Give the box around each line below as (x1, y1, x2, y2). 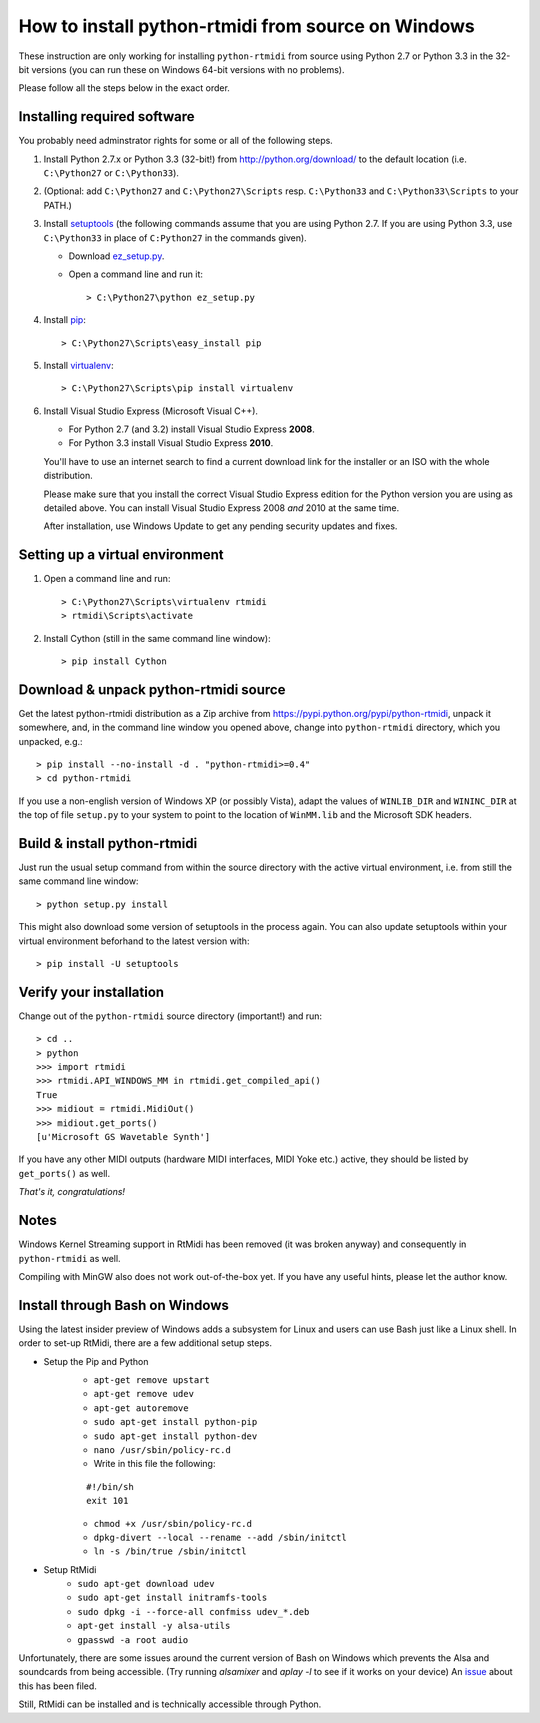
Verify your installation (18, 983, 165, 1000)
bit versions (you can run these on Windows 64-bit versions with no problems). (18, 63, 345, 75)
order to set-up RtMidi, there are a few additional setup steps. (18, 1337, 272, 1349)
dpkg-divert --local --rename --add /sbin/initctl (93, 1531, 347, 1543)
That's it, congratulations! (18, 1186, 125, 1198)
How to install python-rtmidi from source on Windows (18, 15, 475, 37)
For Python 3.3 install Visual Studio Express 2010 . (68, 437, 274, 449)
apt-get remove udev (93, 1388, 195, 1400)
